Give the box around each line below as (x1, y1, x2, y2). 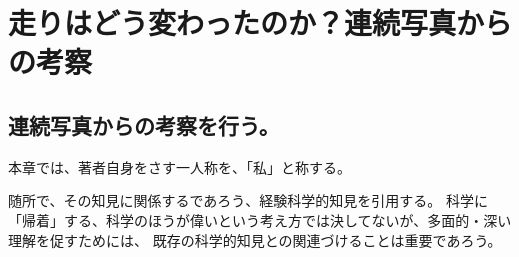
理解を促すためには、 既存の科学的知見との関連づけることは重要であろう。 (8, 229, 502, 250)
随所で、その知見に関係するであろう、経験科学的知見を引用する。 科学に (8, 190, 488, 211)
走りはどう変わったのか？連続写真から (8, 2, 513, 43)
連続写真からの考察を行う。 (8, 109, 280, 140)
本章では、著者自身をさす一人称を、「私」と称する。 (8, 156, 351, 177)
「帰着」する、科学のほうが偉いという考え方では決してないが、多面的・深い (8, 209, 512, 230)
